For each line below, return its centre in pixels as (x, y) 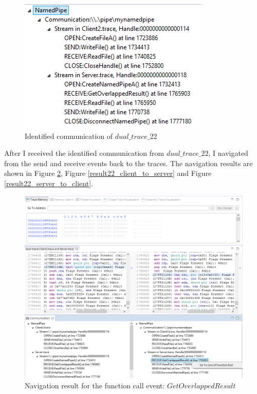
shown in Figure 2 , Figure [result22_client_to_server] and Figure (108, 173)
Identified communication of (69, 136)
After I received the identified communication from (84, 153)
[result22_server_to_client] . (49, 183)
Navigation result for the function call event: (95, 385)
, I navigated (228, 153)
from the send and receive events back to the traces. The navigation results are (128, 163)
